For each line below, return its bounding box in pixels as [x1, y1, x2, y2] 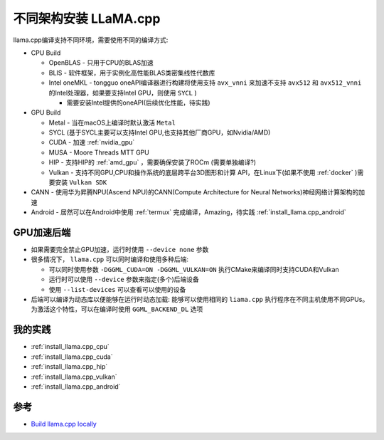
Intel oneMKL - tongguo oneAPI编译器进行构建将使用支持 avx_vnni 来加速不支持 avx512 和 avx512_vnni [48, 78, 362, 87]
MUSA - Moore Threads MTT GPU [48, 148, 149, 157]
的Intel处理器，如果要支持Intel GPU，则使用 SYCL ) [48, 88, 197, 97]
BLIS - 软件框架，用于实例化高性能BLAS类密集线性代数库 [48, 68, 215, 77]
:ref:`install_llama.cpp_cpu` [31, 342, 110, 351]
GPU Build [31, 108, 61, 117]
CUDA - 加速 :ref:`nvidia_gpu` [48, 138, 135, 147]
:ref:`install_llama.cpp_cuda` [31, 352, 113, 361]
